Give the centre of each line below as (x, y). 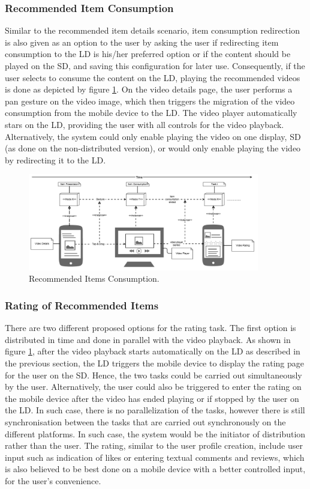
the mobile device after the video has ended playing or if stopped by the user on (152, 398)
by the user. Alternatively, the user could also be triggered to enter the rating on (153, 387)
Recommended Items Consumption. (94, 278)
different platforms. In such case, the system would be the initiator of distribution (155, 433)
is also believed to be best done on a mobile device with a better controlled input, (155, 469)
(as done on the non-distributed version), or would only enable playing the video (153, 148)
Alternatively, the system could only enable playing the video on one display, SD (153, 136)
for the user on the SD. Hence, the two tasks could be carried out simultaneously (154, 375)
